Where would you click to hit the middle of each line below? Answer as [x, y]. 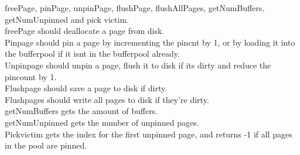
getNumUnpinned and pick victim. [67, 19]
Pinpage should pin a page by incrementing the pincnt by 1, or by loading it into [150, 42]
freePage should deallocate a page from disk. [85, 31]
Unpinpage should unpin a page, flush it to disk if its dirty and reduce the [138, 65]
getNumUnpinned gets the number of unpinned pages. [102, 122]
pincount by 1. [31, 76]
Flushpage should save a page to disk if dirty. [86, 88]
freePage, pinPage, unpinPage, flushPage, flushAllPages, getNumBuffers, [135, 8]
